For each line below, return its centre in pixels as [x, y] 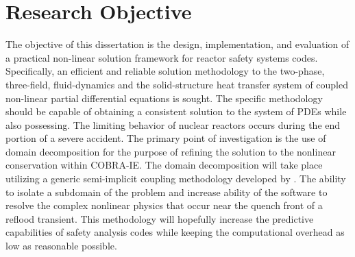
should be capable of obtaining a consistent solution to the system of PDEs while [176, 111]
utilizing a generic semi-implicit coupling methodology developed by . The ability [176, 179]
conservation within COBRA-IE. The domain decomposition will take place [164, 165]
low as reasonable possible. [61, 246]
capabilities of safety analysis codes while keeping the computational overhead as [175, 232]
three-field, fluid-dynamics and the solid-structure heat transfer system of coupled [177, 84]
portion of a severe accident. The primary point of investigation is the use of [166, 138]
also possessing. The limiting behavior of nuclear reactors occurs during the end [173, 124]
